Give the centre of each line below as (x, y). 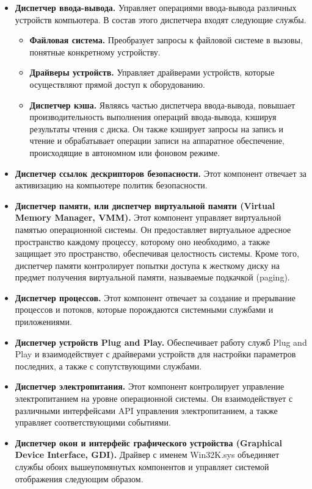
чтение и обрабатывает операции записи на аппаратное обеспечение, (157, 141)
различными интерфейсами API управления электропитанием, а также (146, 410)
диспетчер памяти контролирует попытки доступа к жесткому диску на (147, 265)
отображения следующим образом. (79, 478)
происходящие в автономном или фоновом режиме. (125, 152)
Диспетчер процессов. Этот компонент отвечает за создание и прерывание (155, 297)
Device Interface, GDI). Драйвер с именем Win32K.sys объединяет (147, 455)
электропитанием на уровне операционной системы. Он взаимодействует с (154, 398)
